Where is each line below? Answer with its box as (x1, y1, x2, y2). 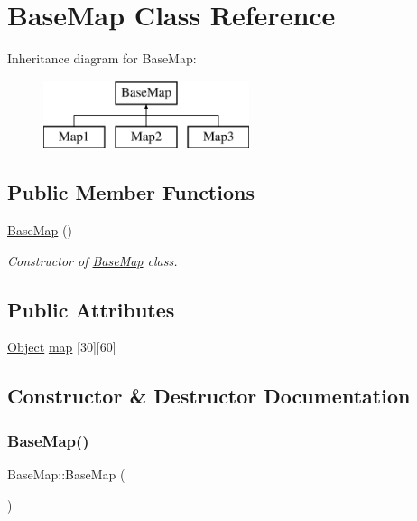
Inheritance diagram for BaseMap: (7, 49, 197, 68)
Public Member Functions (7, 178, 255, 206)
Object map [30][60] (7, 337, 116, 356)
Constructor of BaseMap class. (7, 251, 178, 270)
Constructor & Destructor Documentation (7, 382, 411, 410)
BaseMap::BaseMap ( (7, 465, 125, 484)
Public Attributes (7, 295, 175, 323)
